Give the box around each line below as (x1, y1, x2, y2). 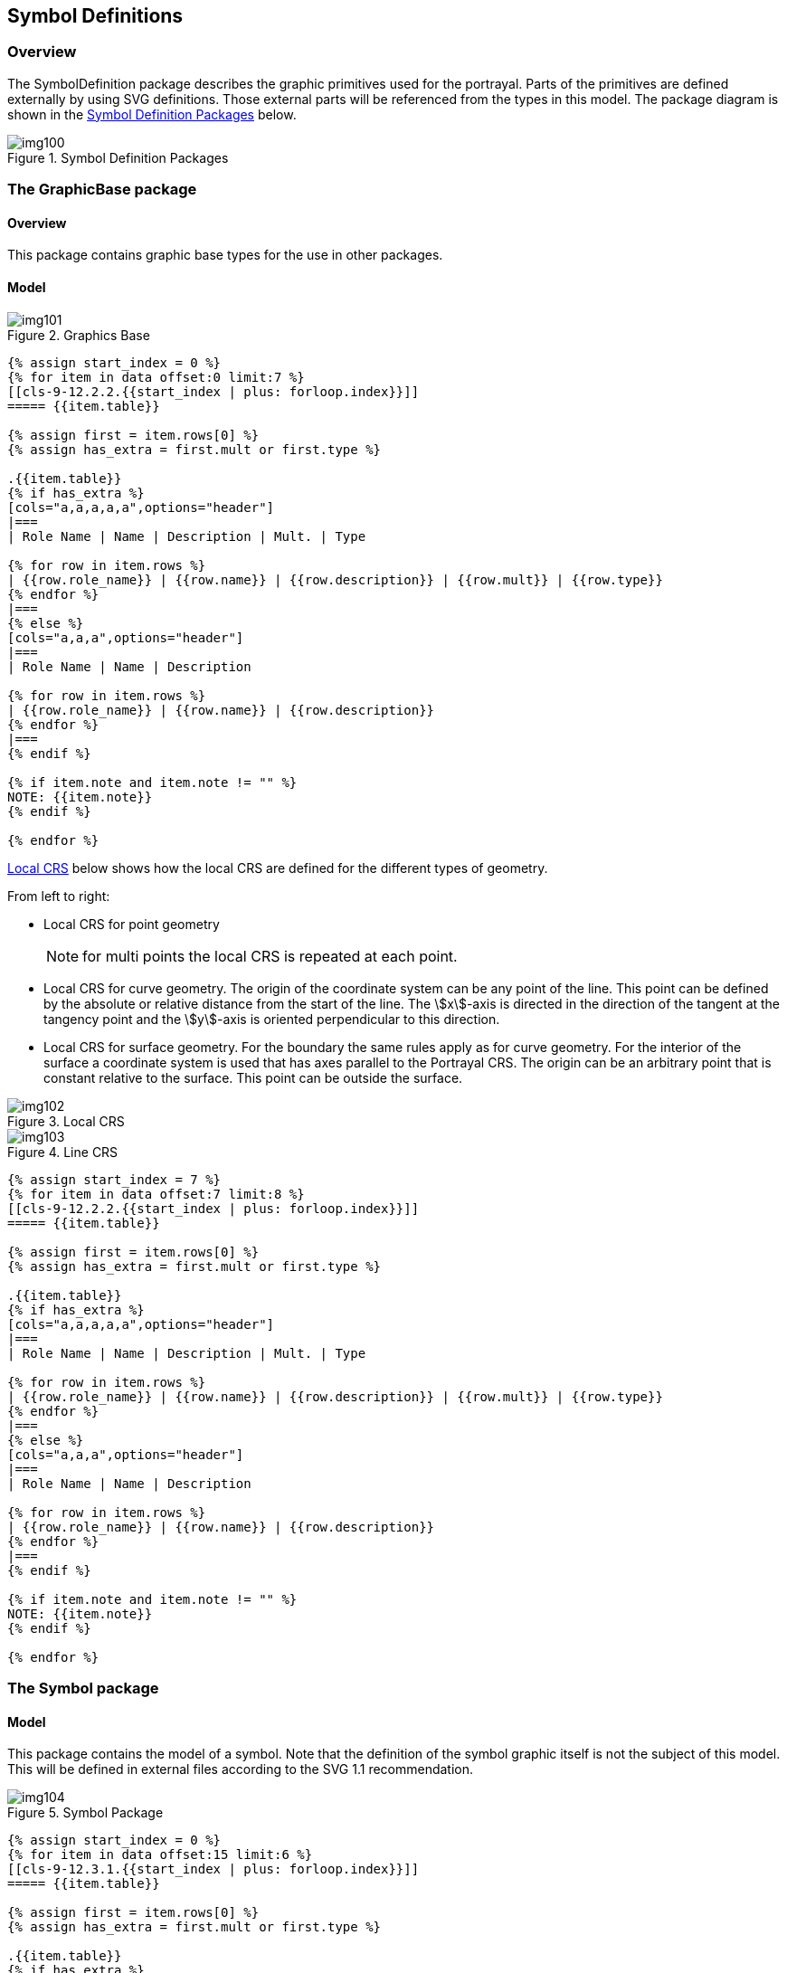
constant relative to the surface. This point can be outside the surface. (43, 1069, 463, 1086)
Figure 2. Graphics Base (7, 327, 150, 343)
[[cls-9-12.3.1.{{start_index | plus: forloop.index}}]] (7, 1862, 420, 1877)
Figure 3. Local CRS (7, 1113, 125, 1129)
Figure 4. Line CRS (7, 1143, 119, 1160)
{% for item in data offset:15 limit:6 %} (7, 1847, 313, 1863)
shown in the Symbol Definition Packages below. (7, 106, 297, 122)
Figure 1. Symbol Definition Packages (7, 149, 229, 166)
